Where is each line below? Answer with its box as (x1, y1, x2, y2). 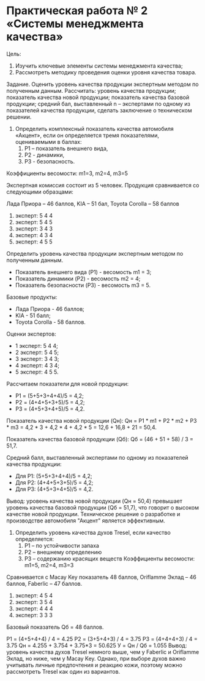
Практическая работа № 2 (6, 4, 148, 18)
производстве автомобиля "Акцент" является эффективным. (6, 517, 165, 524)
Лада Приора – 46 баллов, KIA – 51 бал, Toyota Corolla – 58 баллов (6, 200, 179, 207)
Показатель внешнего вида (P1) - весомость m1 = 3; (15, 268, 152, 275)
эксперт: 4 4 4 (15, 605, 53, 612)
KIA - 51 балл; (15, 312, 51, 319)
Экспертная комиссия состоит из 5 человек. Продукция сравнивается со (6, 181, 199, 189)
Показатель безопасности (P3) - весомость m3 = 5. (15, 281, 151, 289)
